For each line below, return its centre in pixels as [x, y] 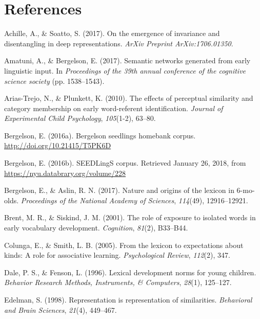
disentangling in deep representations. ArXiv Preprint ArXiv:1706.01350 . [119, 43]
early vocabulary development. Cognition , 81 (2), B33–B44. [96, 228]
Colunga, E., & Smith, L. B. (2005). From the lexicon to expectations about [124, 245]
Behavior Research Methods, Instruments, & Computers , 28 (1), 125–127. [118, 282]
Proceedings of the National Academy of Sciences [97, 200]
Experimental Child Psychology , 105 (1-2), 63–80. [80, 118]
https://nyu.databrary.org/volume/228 [65, 173]
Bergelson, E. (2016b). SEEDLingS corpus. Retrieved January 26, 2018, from [125, 163]
